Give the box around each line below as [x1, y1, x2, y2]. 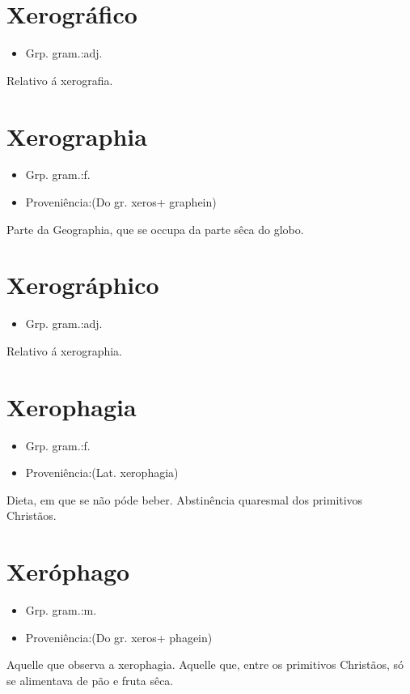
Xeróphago [6, 555, 130, 588]
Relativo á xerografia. [6, 71, 113, 88]
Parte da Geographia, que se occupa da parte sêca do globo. [6, 220, 304, 237]
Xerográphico [6, 268, 159, 301]
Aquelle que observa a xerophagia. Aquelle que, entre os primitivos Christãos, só [6, 656, 404, 673]
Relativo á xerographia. [6, 342, 123, 359]
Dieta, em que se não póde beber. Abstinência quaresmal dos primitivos [6, 491, 363, 508]
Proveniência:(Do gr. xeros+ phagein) [25, 628, 213, 645]
